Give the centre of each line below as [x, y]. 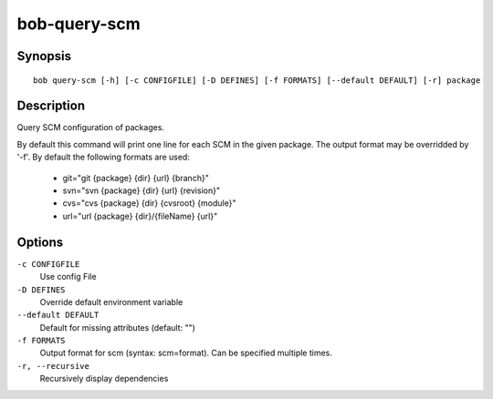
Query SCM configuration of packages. [90, 128]
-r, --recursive [53, 366]
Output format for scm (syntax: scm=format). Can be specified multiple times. [186, 353]
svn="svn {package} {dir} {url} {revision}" [142, 190]
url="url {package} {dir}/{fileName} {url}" [140, 216]
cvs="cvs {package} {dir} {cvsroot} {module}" [149, 203]
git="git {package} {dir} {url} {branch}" [136, 178]
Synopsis [44, 56]
